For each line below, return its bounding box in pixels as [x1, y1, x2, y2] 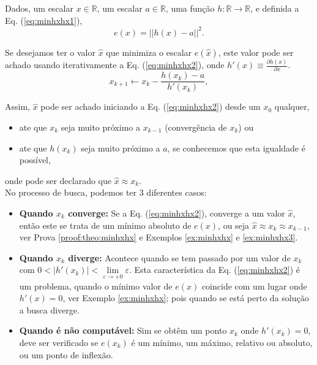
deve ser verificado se [19, 336, 99, 348]
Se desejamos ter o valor [5, 45, 95, 58]
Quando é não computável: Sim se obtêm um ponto [19, 324, 227, 337]
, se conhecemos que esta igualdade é [167, 141, 305, 154]
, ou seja [218, 218, 250, 231]
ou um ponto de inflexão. [19, 348, 113, 361]
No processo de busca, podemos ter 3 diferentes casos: [5, 186, 207, 199]
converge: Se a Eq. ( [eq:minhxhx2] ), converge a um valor [68, 207, 285, 219]
